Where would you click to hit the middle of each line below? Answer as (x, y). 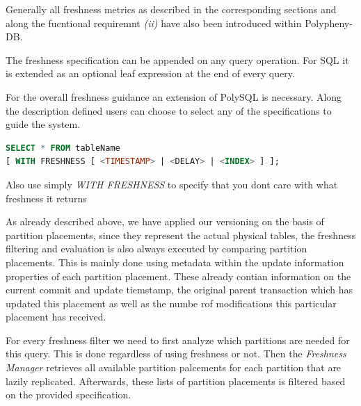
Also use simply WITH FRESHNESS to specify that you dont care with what (172, 184)
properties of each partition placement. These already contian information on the (178, 276)
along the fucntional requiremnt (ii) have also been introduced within (154, 23)
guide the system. (43, 124)
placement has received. (56, 317)
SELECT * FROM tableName (63, 148)
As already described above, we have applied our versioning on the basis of (165, 221)
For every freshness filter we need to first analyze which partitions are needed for (178, 340)
